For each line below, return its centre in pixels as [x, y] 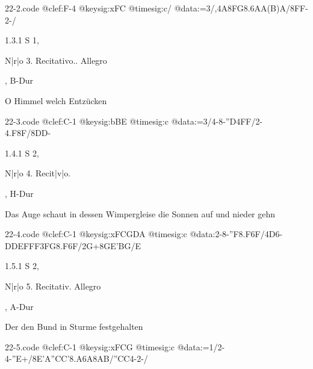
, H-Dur [19, 193]
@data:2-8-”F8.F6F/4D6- [236, 234]
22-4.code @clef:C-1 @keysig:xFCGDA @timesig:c [96, 234]
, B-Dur [19, 80]
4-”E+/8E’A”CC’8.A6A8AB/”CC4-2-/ [76, 358]
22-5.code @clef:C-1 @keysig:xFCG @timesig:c [90, 346]
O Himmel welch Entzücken [56, 100]
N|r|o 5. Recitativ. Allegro [53, 286]
